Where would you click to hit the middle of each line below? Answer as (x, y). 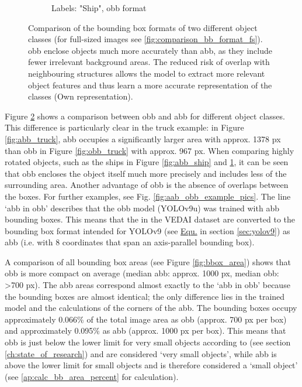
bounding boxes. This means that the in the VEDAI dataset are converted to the (150, 219)
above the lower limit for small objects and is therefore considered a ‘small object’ (151, 365)
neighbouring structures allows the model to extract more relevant (147, 73)
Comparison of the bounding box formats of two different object (143, 27)
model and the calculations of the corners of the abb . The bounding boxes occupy (151, 308)
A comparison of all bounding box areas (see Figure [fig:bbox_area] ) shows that (148, 261)
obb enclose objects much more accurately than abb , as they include (150, 50)
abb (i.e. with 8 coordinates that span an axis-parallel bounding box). (130, 242)
